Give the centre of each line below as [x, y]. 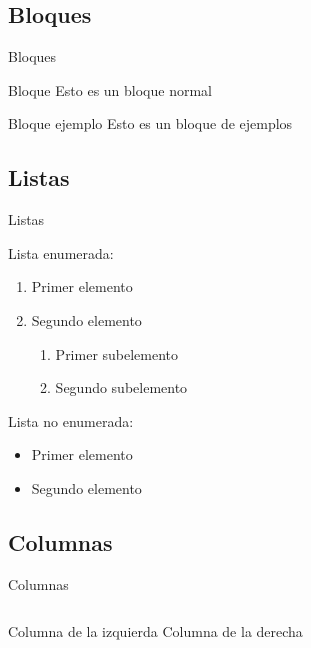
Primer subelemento [117, 353]
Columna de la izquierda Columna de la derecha [155, 631]
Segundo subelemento [121, 387]
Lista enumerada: [61, 252]
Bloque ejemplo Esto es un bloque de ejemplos [150, 123]
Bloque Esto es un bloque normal [110, 89]
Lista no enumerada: [71, 420]
